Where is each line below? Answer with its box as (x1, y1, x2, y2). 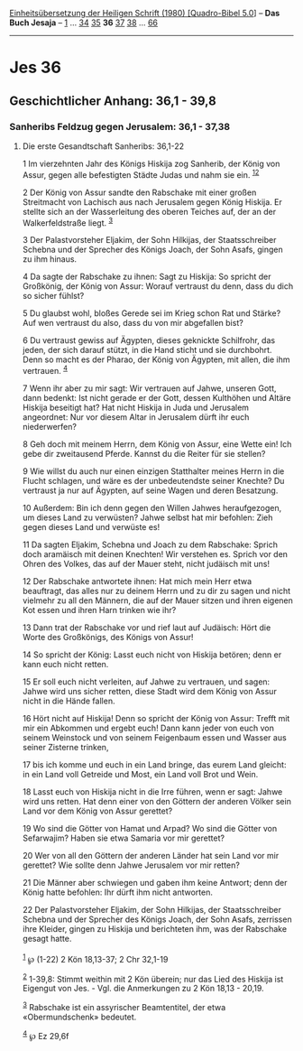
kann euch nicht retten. (22, 658, 109, 669)
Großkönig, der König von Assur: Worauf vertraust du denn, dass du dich (22, 281, 294, 292)
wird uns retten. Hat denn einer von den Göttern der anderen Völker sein (22, 795, 291, 806)
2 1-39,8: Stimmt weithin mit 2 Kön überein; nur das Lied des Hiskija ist (22, 972, 284, 984)
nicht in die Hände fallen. (22, 695, 115, 706)
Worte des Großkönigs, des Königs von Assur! (22, 631, 194, 642)
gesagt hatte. (22, 933, 72, 944)
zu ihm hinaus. (22, 254, 78, 265)
